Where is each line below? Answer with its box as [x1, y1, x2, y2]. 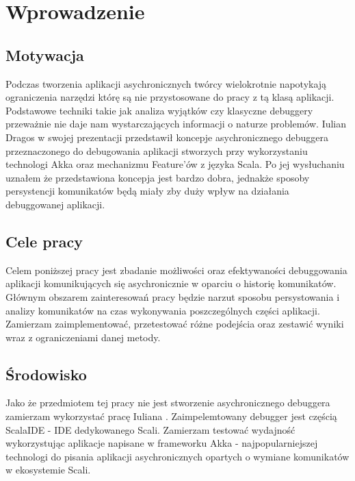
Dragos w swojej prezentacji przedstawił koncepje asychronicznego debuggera [5, 129, 329, 144]
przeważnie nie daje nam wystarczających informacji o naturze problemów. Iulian [5, 116, 347, 131]
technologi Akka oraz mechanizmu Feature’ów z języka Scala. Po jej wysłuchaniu [5, 157, 345, 171]
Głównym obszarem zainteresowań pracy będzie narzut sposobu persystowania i [5, 289, 340, 304]
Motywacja [5, 44, 84, 65]
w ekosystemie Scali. [5, 463, 91, 477]
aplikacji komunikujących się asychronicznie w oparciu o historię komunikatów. [5, 276, 337, 291]
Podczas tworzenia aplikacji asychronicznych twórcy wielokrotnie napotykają [5, 76, 327, 90]
